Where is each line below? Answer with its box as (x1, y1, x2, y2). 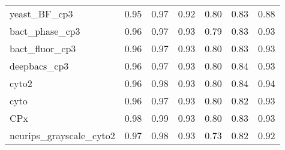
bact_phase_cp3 (10, 24, 80, 38)
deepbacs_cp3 (10, 59, 69, 73)
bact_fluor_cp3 (10, 41, 76, 55)
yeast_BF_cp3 (10, 7, 73, 20)
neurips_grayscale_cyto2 (10, 128, 115, 142)
